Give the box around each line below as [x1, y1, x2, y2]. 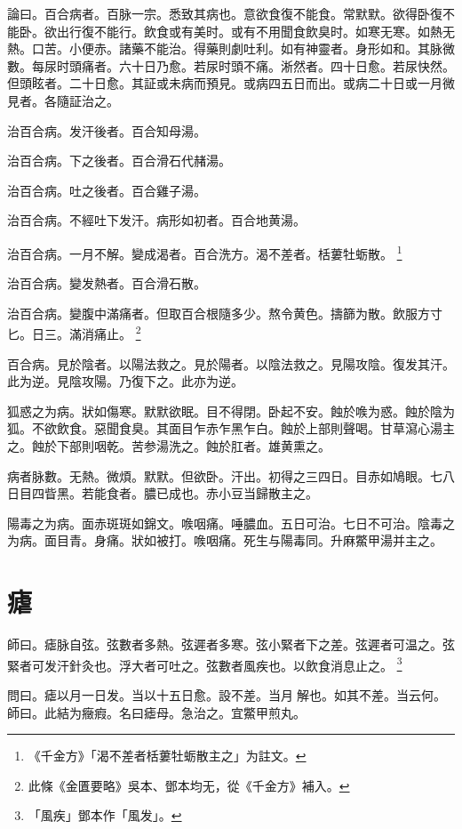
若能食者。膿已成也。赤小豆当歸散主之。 [81, 484, 318, 503]
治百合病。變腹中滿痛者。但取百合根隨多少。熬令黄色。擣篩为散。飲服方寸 [7, 303, 442, 322]
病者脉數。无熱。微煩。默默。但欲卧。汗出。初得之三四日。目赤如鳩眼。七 [7, 466, 442, 485]
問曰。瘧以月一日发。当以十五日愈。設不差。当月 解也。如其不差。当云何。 [7, 685, 446, 704]
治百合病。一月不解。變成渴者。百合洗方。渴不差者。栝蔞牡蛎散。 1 [7, 241, 402, 262]
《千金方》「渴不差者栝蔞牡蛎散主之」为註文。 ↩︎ [28, 746, 307, 765]
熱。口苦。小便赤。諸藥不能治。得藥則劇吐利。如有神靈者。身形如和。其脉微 [7, 39, 455, 58]
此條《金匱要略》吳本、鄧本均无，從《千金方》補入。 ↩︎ [28, 776, 350, 794]
